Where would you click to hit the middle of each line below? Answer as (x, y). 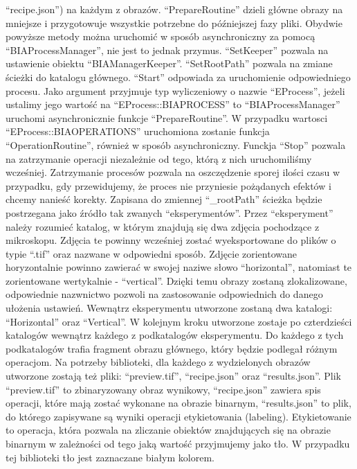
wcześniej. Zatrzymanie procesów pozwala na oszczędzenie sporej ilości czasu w (173, 172)
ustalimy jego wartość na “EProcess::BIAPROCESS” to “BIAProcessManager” (173, 104)
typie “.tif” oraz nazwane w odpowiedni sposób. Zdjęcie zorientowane (151, 253)
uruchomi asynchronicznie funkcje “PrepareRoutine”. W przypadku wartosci (167, 117)
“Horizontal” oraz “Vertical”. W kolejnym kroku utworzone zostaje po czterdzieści (179, 321)
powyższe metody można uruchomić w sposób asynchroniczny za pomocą (161, 36)
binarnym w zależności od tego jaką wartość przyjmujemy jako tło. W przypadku (178, 443)
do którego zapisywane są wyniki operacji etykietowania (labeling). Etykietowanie (178, 416)
